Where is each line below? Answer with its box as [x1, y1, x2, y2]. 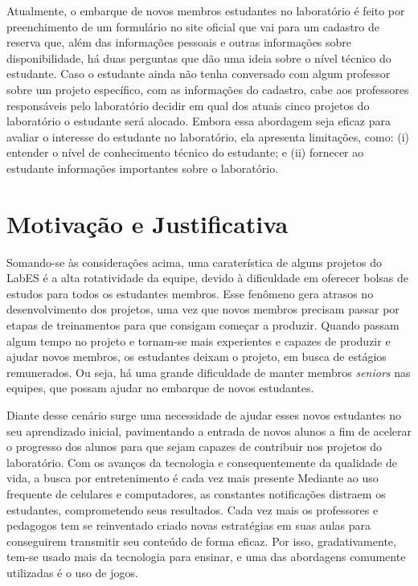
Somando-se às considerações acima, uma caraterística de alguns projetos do [6, 253, 382, 270]
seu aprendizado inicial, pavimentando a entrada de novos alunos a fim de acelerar [6, 422, 412, 439]
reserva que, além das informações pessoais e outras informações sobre [6, 34, 352, 51]
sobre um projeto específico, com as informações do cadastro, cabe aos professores [6, 80, 409, 97]
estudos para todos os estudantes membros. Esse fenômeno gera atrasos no [6, 285, 374, 301]
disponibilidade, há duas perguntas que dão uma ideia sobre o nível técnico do [6, 49, 391, 66]
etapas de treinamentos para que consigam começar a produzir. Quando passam [6, 317, 400, 334]
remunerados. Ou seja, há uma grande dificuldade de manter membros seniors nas [6, 363, 411, 380]
